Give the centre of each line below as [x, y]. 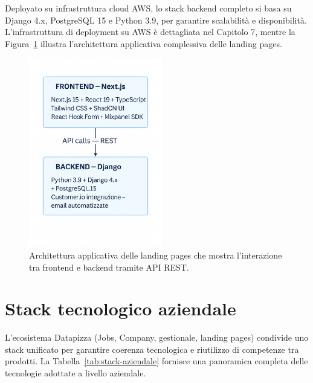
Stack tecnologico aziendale [121, 308]
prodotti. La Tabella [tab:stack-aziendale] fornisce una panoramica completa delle [156, 361]
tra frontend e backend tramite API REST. [109, 267]
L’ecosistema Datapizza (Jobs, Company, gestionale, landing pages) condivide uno [157, 337]
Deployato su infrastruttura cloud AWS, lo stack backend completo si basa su [148, 8]
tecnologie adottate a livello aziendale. [76, 373]
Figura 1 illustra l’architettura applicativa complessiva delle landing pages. [144, 43]
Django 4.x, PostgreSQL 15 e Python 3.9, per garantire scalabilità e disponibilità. [156, 20]
